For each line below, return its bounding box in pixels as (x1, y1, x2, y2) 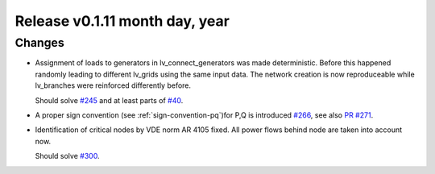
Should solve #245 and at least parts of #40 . (35, 95, 184, 105)
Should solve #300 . (35, 151, 100, 161)
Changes (14, 35, 64, 50)
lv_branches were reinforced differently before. (35, 81, 192, 90)
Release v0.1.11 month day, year (14, 12, 230, 30)
